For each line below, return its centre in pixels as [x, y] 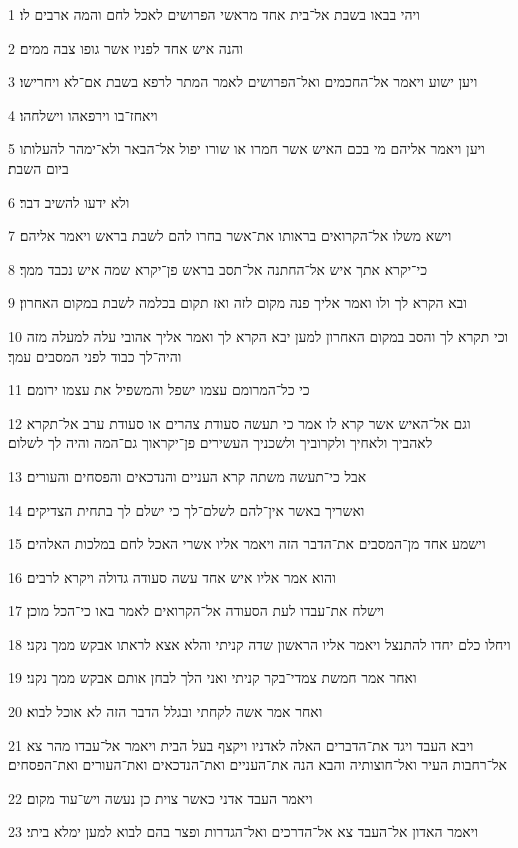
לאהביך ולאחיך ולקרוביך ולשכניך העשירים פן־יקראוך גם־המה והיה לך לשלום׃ [220, 442]
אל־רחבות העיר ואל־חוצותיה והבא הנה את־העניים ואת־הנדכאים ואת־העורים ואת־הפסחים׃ [257, 764]
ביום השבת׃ [38, 167]
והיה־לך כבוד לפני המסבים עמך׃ [95, 355]
